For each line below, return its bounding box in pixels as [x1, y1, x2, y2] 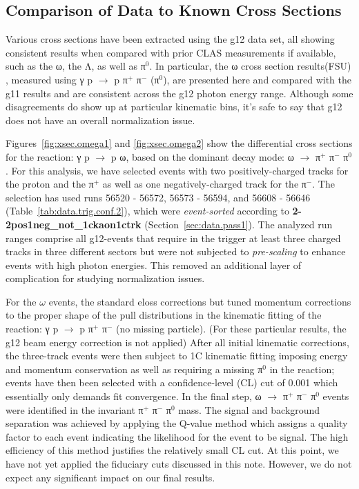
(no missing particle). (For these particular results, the [116, 321, 347, 336]
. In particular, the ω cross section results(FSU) [149, 59, 351, 73]
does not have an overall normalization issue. [6, 112, 195, 127]
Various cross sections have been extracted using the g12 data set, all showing [6, 32, 335, 46]
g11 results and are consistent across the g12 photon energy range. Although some [6, 86, 353, 100]
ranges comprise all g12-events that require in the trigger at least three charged [6, 230, 341, 245]
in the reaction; [269, 361, 335, 376]
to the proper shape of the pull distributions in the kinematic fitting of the [6, 308, 322, 322]
